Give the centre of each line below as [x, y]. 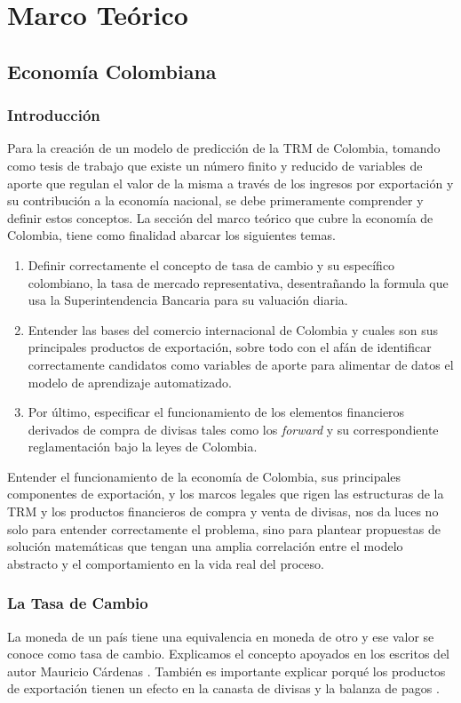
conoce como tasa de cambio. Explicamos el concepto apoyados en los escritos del [228, 654]
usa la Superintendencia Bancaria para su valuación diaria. [188, 300]
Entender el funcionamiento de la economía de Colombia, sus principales [204, 476]
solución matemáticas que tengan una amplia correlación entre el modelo [205, 546]
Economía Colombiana [112, 71]
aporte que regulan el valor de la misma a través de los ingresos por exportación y [230, 183]
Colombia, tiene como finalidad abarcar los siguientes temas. [171, 235]
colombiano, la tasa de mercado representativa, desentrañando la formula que [238, 282]
